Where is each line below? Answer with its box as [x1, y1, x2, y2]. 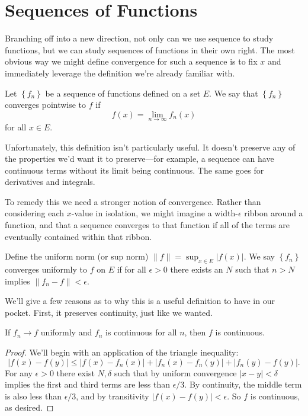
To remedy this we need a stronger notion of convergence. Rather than [5, 195, 261, 207]
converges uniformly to [5, 263, 87, 276]
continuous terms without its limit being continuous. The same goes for [5, 164, 264, 176]
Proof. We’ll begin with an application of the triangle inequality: [5, 346, 239, 359]
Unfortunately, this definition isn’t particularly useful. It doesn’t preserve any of [5, 140, 296, 153]
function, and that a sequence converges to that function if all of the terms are [5, 219, 290, 231]
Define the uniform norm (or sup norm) [5, 250, 149, 263]
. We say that [209, 87, 258, 99]
